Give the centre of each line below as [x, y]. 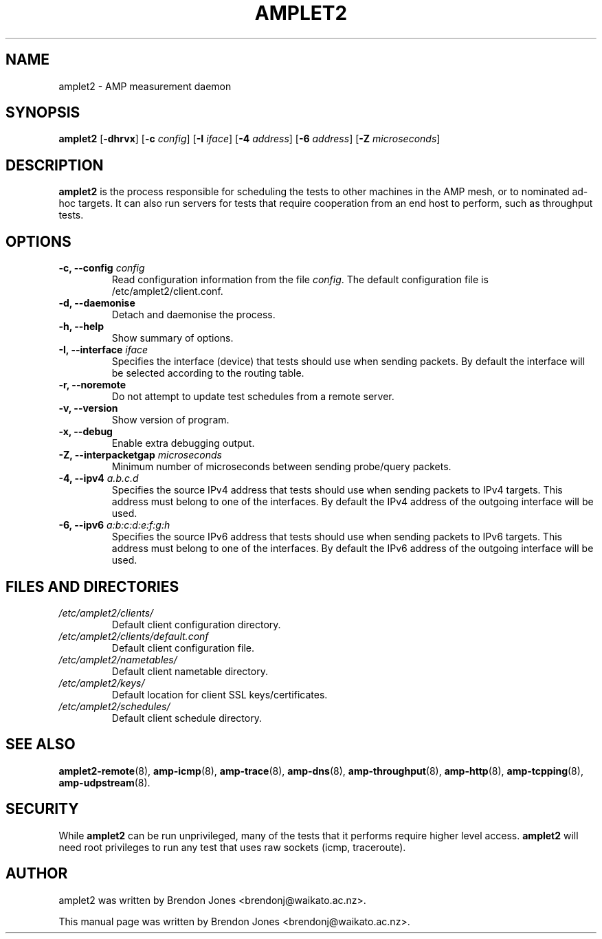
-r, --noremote [92, 385]
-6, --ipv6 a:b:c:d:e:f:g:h [114, 525]
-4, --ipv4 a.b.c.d [99, 478]
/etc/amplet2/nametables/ [118, 659]
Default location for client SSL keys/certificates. [220, 694]
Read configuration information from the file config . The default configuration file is [300, 280]
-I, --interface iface [103, 350]
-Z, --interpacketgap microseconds [140, 455]
